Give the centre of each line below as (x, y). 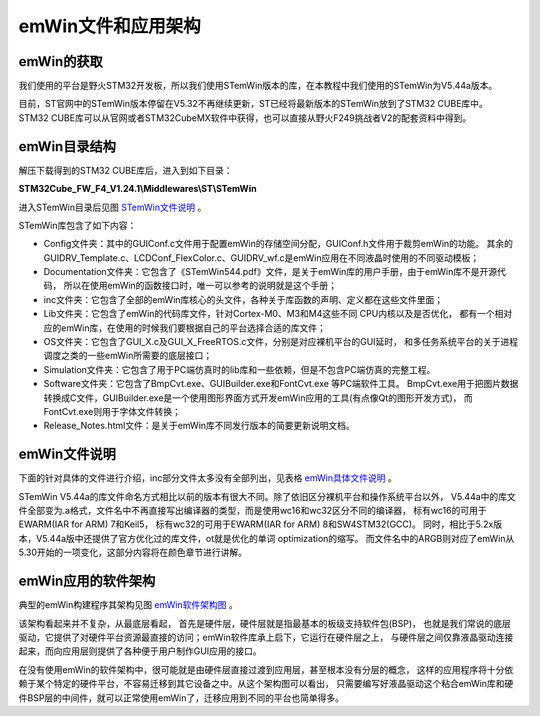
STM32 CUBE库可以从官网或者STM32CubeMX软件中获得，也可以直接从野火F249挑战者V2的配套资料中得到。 (245, 117)
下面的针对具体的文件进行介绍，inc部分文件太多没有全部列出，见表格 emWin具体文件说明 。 (207, 478)
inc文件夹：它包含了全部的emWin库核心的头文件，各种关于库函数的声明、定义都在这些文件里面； (243, 299)
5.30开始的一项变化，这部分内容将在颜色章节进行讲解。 (133, 552)
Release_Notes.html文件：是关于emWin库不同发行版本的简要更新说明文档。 (199, 426)
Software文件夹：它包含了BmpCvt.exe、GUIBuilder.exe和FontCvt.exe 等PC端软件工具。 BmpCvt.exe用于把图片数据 (281, 384)
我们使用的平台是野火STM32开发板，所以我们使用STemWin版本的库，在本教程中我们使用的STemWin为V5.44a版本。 (258, 86)
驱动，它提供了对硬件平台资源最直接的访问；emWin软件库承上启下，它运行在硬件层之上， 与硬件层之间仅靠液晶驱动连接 (266, 637)
